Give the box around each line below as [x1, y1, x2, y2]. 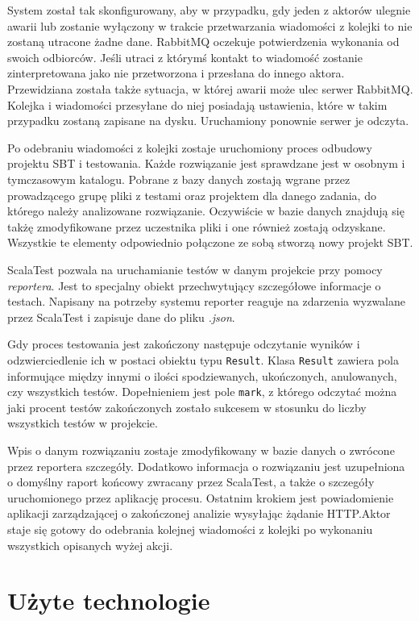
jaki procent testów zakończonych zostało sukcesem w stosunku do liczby [7, 398, 367, 415]
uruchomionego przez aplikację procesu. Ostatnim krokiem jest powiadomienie [7, 489, 394, 506]
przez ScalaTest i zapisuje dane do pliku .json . [7, 308, 235, 325]
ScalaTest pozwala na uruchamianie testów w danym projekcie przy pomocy [7, 260, 383, 277]
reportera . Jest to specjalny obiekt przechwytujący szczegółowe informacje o [7, 277, 381, 294]
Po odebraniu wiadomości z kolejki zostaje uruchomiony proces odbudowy [7, 139, 372, 156]
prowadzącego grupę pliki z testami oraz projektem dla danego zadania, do [7, 186, 376, 203]
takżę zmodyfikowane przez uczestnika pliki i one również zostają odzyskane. [7, 218, 386, 235]
